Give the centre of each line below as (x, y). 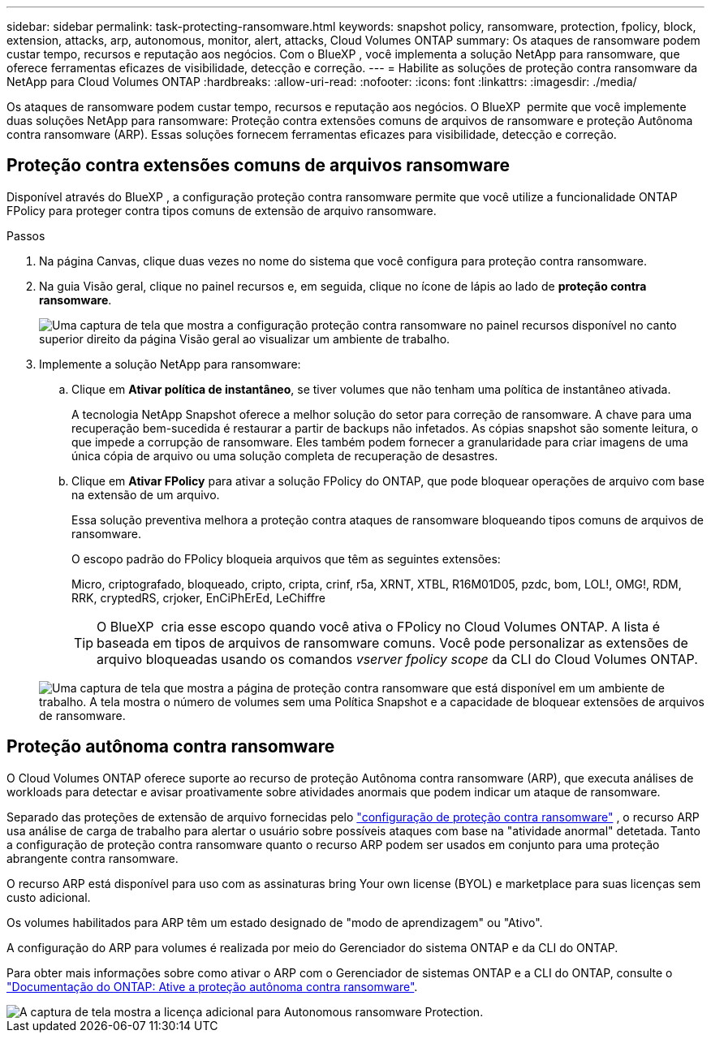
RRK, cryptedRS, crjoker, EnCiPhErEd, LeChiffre (199, 597)
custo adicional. (49, 897)
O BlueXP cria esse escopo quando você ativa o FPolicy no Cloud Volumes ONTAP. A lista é (379, 626)
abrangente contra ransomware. (93, 858)
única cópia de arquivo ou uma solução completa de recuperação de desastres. (285, 455)
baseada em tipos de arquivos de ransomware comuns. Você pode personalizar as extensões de (392, 642)
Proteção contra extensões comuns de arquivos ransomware (259, 166)
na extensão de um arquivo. (146, 494)
